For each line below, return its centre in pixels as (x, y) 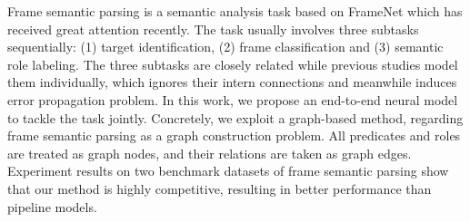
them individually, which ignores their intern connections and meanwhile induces (232, 82)
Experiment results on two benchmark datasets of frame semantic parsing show (228, 171)
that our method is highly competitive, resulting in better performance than (220, 188)
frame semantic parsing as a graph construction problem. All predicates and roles (234, 135)
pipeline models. (52, 206)
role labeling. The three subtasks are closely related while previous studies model (233, 64)
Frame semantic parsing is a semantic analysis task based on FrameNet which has (235, 11)
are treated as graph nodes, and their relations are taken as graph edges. (210, 153)
